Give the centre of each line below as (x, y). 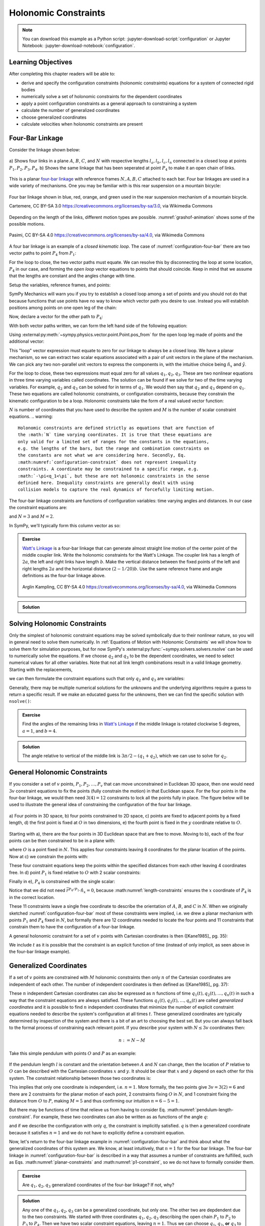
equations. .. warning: (31, 416)
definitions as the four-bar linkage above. (64, 576)
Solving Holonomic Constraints (58, 624)
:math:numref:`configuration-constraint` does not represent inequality (107, 462)
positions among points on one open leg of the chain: (63, 307)
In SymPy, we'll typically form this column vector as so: (65, 525)
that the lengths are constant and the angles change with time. (72, 276)
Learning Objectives (41, 62)
